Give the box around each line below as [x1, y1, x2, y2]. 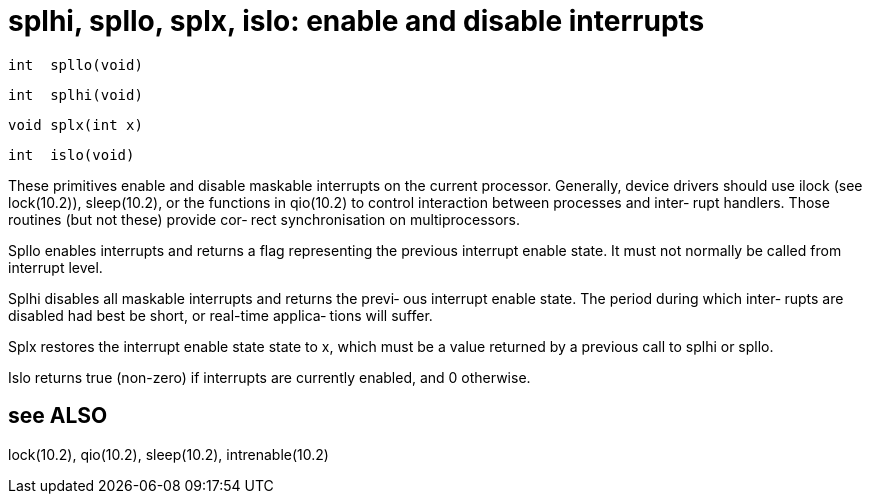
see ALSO [8, 403, 108, 429]
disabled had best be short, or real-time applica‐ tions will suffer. [8, 306, 433, 324]
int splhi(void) [8, 86, 143, 103]
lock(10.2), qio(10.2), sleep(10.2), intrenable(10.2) [8, 445, 329, 463]
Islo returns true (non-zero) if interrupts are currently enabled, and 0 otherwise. [8, 368, 531, 386]
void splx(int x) [8, 116, 143, 133]
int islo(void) [8, 146, 135, 163]
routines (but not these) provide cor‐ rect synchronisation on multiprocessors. [8, 210, 521, 228]
